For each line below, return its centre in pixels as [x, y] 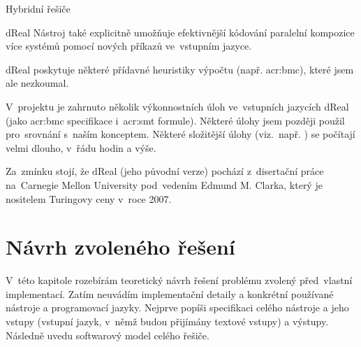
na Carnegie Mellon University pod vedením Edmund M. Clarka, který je [164, 184]
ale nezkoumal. [37, 83]
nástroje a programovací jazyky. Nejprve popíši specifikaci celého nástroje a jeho [177, 307]
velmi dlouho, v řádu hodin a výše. [81, 147]
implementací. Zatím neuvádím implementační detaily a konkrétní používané [170, 293]
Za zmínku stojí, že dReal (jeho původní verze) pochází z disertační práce [165, 171]
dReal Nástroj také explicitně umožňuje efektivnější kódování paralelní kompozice [180, 32]
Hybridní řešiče [38, 8]
